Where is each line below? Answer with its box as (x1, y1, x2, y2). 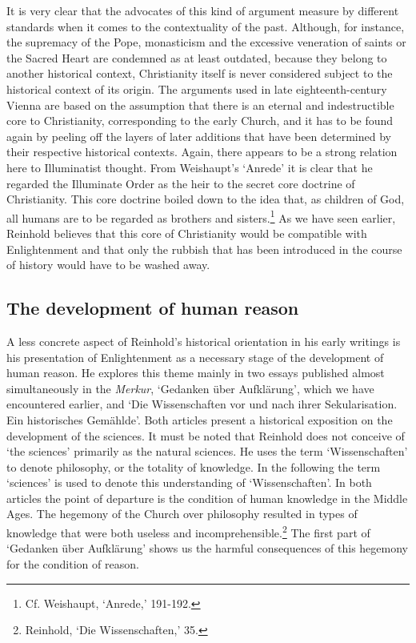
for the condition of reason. (6, 555, 139, 572)
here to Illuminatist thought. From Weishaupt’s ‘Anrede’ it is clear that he (6, 159, 373, 175)
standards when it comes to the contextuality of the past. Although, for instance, (6, 18, 405, 34)
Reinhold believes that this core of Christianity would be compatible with (6, 224, 367, 241)
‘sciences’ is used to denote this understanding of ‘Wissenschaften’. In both (6, 474, 372, 491)
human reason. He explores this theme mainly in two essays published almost (6, 364, 385, 381)
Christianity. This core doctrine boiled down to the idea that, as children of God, (6, 191, 405, 207)
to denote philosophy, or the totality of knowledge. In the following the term (6, 458, 381, 475)
